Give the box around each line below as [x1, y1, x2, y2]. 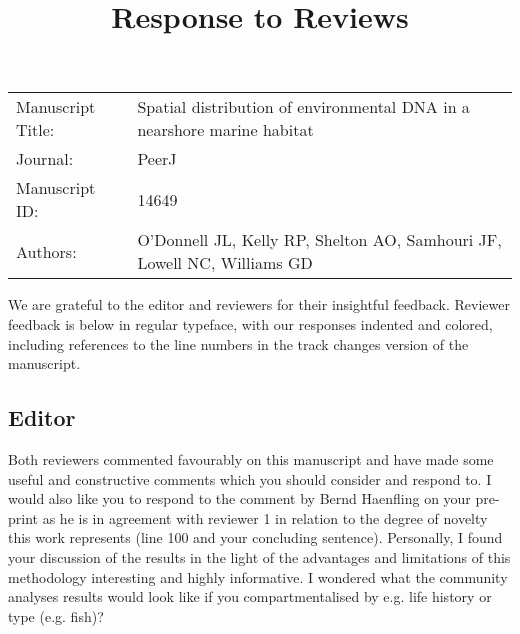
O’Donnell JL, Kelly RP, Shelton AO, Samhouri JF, [137, 228, 502, 252]
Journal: [16, 147, 74, 171]
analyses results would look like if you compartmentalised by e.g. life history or [8, 586, 492, 607]
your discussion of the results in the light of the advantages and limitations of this [8, 546, 511, 567]
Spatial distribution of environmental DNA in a [137, 95, 470, 119]
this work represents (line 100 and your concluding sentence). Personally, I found [8, 527, 503, 548]
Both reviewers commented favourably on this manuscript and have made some [8, 448, 494, 469]
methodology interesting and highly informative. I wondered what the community [8, 566, 508, 587]
